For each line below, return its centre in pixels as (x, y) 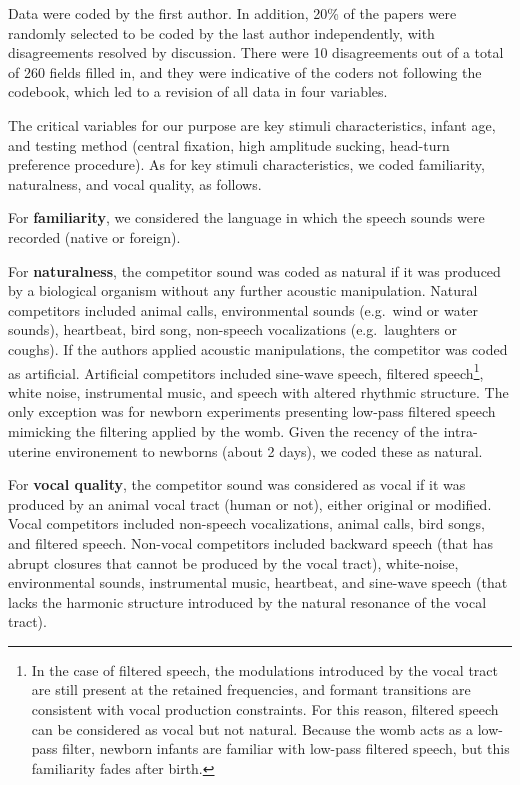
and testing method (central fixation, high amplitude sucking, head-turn (229, 144)
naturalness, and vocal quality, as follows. (135, 183)
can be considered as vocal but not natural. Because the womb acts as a (252, 728)
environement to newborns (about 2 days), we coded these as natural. (269, 450)
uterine (29, 450)
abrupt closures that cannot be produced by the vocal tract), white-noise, (233, 562)
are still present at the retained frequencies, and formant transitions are (251, 689)
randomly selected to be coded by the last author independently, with (221, 32)
